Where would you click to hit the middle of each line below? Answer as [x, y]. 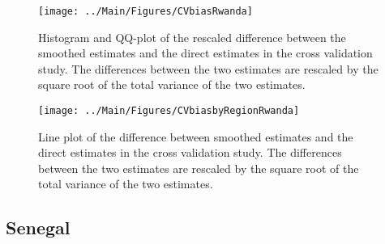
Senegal [38, 227]
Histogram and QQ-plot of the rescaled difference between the [192, 37]
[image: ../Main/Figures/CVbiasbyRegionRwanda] [169, 111]
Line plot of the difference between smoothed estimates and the [196, 136]
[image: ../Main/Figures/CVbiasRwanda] [145, 11]
